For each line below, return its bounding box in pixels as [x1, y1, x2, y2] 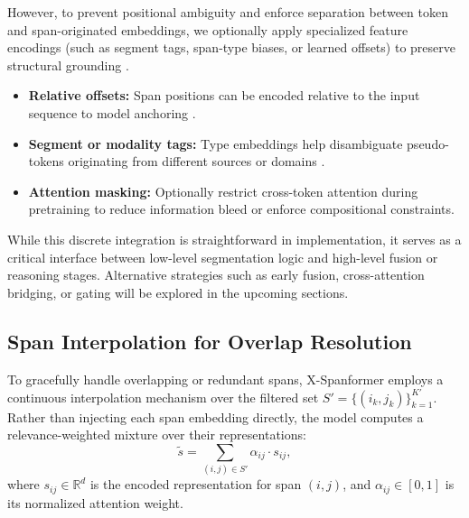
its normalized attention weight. [7, 493, 183, 512]
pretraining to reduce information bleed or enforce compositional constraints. [28, 199, 455, 218]
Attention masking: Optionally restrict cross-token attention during [28, 181, 418, 200]
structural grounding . [7, 55, 129, 74]
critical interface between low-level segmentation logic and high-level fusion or [7, 247, 438, 266]
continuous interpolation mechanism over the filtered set [7, 387, 319, 406]
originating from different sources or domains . [68, 152, 325, 171]
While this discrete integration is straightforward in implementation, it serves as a [7, 229, 462, 248]
